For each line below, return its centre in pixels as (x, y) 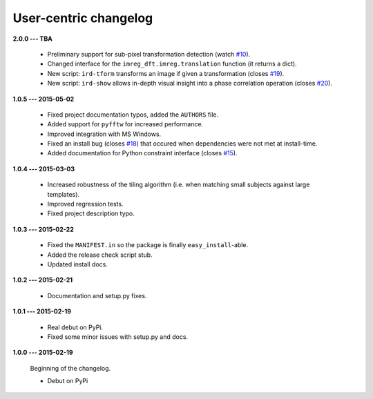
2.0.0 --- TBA (33, 39)
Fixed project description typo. (91, 213)
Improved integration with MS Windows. (104, 134)
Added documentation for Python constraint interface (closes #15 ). (142, 153)
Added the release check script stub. (100, 255)
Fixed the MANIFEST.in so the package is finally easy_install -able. (148, 245)
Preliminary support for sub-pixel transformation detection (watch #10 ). (149, 54)
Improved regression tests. (85, 204)
